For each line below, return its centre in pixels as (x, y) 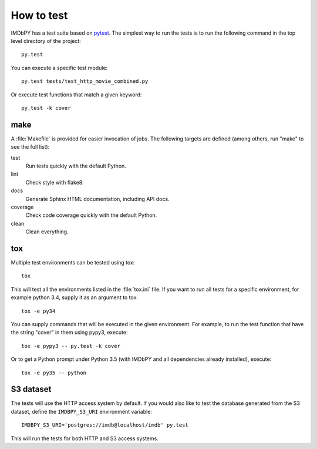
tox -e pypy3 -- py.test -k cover (71, 346)
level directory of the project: (46, 41)
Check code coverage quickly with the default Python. (91, 215)
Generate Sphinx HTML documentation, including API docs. (97, 199)
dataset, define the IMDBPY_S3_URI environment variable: (82, 411)
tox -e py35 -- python (54, 373)
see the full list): (30, 147)
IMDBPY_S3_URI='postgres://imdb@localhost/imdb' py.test (105, 425)
